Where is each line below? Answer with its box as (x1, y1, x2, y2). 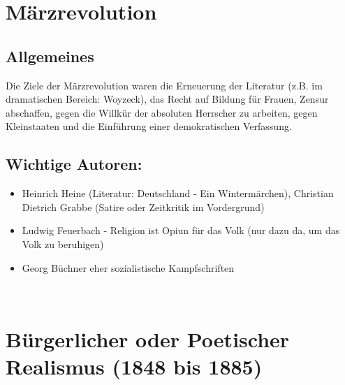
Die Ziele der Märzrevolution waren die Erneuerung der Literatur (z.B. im (6, 78, 323, 92)
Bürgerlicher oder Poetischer (6, 324, 290, 353)
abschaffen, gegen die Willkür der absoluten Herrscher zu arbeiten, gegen (6, 105, 318, 119)
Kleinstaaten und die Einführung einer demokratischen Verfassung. (6, 119, 292, 133)
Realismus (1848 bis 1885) (6, 352, 263, 381)
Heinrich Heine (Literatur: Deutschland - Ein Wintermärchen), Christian (22, 186, 334, 201)
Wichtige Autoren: (6, 153, 142, 175)
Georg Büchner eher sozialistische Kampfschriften (22, 260, 235, 275)
